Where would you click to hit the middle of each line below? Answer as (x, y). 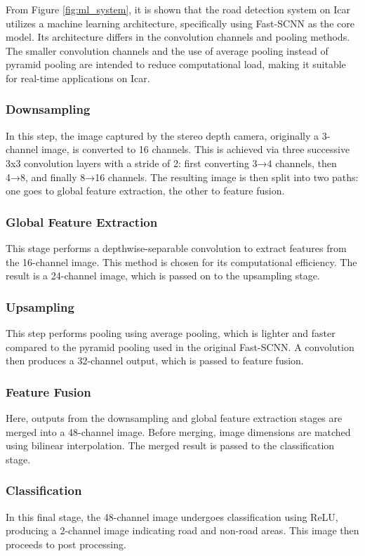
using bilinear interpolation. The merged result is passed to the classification (170, 445)
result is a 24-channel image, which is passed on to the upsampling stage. (163, 276)
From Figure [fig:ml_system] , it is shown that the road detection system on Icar (178, 9)
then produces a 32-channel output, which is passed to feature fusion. (155, 360)
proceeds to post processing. (66, 544)
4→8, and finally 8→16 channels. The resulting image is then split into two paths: (182, 177)
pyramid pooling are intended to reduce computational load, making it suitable (176, 64)
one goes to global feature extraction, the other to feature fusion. (145, 191)
